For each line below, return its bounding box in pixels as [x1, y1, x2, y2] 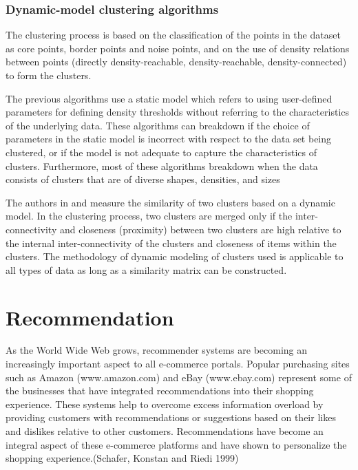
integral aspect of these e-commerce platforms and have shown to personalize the [6, 437, 347, 451]
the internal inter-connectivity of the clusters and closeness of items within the [6, 235, 337, 250]
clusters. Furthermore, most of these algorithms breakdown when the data [6, 158, 318, 173]
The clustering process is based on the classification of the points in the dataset [6, 28, 341, 42]
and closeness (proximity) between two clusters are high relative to [59, 222, 341, 236]
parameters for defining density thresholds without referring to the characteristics [6, 105, 349, 119]
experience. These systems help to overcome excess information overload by [6, 396, 324, 411]
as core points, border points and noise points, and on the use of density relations [6, 41, 350, 55]
